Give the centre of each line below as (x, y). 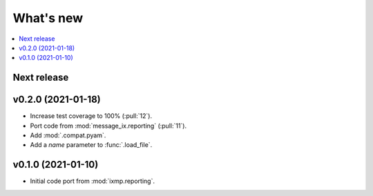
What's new (48, 18)
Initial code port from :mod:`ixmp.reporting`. (93, 181)
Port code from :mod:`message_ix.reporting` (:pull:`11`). (108, 126)
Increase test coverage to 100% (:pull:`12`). (91, 116)
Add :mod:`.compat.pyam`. (68, 135)
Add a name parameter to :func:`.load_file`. (91, 145)
